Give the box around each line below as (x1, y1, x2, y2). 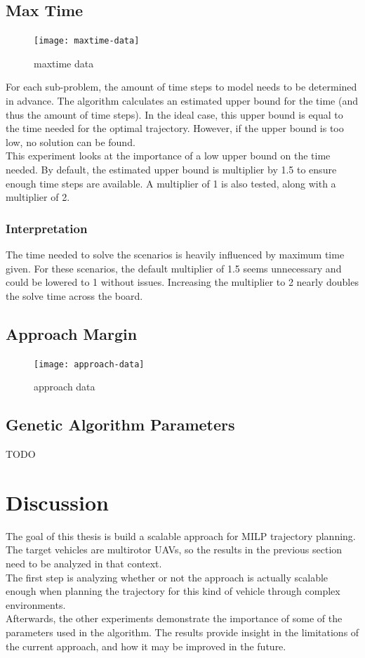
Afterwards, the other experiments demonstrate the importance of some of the (6, 611, 343, 626)
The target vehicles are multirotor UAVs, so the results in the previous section (6, 542, 343, 557)
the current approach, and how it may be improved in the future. (6, 638, 286, 653)
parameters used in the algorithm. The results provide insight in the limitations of (6, 624, 359, 639)
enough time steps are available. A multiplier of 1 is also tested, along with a (6, 176, 336, 190)
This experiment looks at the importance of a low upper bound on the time (6, 148, 331, 163)
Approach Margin (6, 322, 138, 344)
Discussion (6, 487, 109, 516)
